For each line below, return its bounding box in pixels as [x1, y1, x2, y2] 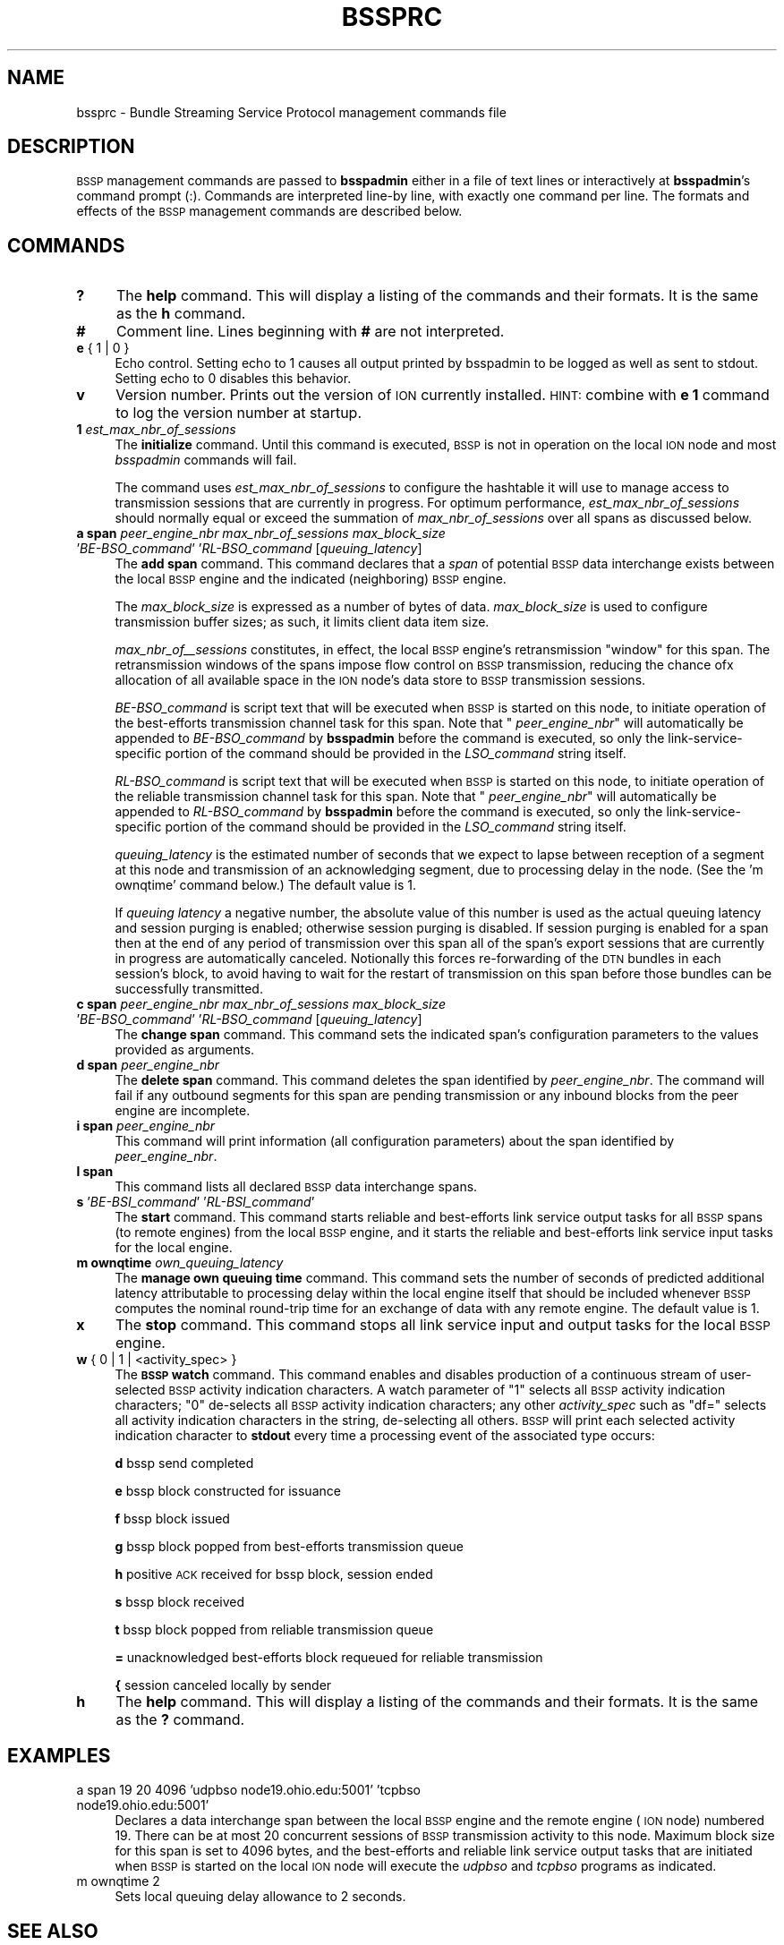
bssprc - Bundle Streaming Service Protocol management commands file [76, 104, 507, 120]
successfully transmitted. [115, 981, 263, 997]
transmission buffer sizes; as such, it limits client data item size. [115, 614, 490, 630]
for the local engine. [115, 1240, 233, 1256]
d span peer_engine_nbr [76, 1057, 220, 1073]
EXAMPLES [7, 1744, 111, 1767]
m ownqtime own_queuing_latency [76, 1255, 284, 1271]
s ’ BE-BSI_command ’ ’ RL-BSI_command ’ [76, 1194, 315, 1210]
